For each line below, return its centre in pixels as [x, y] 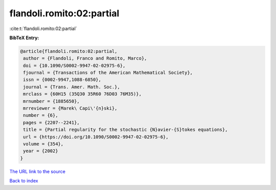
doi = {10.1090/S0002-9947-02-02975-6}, [74, 65]
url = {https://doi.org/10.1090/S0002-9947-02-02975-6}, [96, 137]
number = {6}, [41, 115]
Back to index [24, 181]
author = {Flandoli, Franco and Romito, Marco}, [85, 58]
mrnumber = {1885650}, [52, 101]
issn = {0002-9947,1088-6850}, [62, 80]
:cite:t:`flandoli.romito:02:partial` [43, 29]
